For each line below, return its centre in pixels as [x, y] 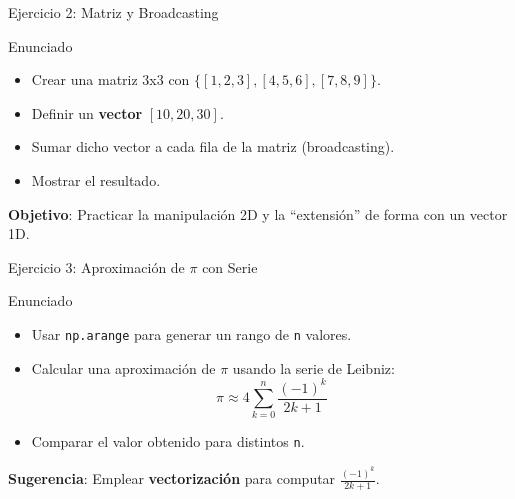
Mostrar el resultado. [96, 179]
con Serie [230, 266]
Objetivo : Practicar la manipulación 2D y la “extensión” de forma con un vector [258, 213]
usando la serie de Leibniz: [313, 367]
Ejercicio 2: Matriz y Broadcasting [113, 12]
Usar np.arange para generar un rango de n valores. [191, 333]
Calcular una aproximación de [123, 367]
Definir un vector [87, 112]
